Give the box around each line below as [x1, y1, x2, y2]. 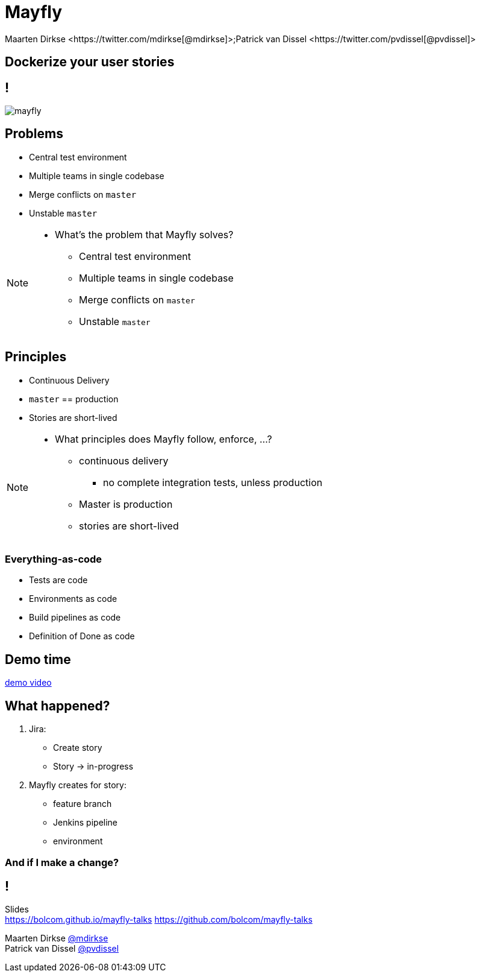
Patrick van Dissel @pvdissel [5, 943, 119, 954]
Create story [53, 742, 102, 753]
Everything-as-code [5, 553, 102, 566]
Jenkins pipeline [53, 817, 118, 828]
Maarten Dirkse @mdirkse [5, 933, 108, 944]
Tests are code [29, 575, 88, 586]
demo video [5, 677, 52, 688]
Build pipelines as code [29, 612, 121, 623]
